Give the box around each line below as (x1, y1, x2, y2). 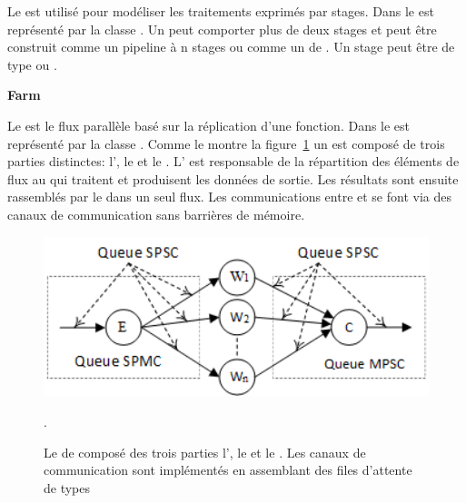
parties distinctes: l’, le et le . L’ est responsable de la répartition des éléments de (7, 152, 460, 171)
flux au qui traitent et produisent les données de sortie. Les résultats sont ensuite (7, 169, 459, 188)
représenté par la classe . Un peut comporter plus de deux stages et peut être (7, 19, 437, 38)
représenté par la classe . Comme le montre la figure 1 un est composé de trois (7, 133, 445, 153)
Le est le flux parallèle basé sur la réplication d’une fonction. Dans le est (7, 115, 411, 134)
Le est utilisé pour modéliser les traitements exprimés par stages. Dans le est (7, 2, 434, 20)
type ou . (7, 54, 57, 74)
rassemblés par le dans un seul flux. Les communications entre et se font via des (7, 187, 451, 206)
